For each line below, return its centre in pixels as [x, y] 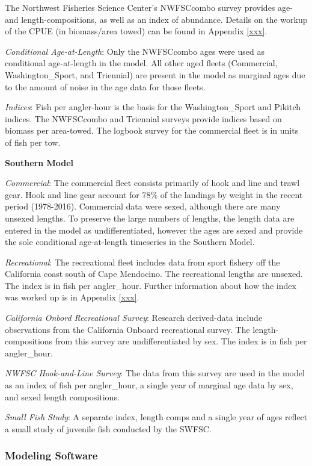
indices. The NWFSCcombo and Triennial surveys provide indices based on [143, 118]
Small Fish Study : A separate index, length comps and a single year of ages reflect [156, 417]
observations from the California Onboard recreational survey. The [127, 329]
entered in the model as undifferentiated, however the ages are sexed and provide [154, 230]
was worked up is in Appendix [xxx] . [72, 297]
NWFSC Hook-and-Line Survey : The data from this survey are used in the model [155, 373]
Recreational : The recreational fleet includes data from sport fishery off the [142, 262]
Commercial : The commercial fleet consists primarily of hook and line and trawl [152, 183]
